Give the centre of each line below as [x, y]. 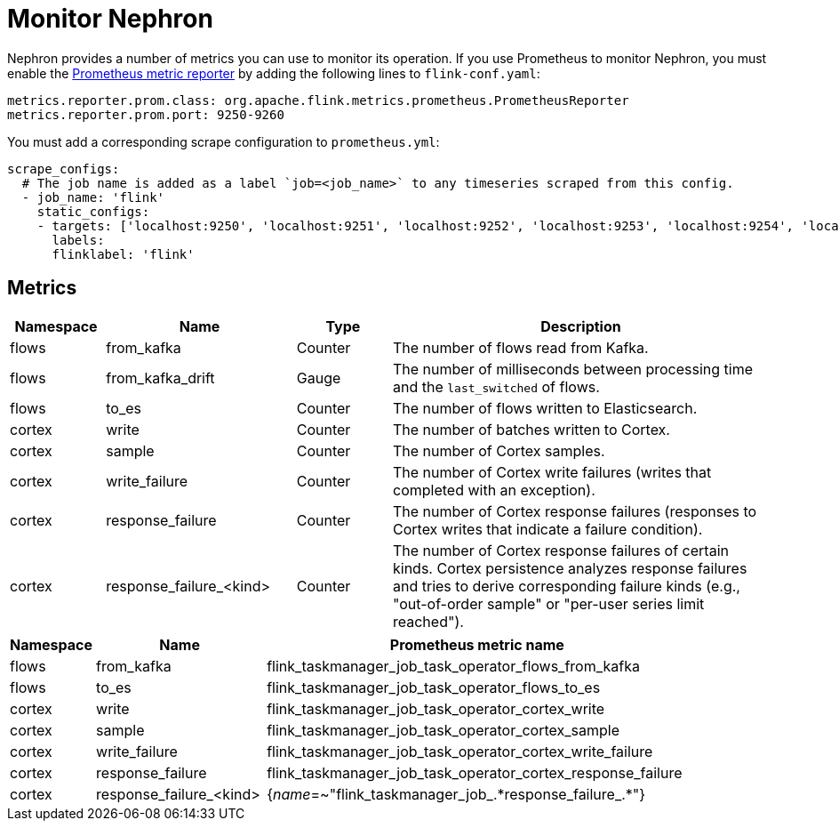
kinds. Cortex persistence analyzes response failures [570, 568]
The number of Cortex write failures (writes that [552, 472]
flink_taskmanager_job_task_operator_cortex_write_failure [460, 751]
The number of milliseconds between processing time [573, 369]
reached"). [428, 621]
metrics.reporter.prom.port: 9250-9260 [146, 114]
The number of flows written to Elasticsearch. [545, 408]
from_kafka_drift [160, 378]
